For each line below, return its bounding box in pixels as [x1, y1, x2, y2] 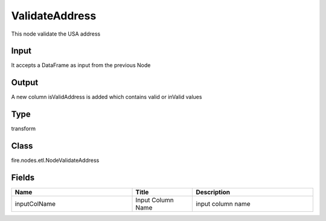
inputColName [14, 200, 56, 208]
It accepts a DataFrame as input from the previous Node [11, 62, 151, 69]
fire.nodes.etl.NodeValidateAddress [11, 157, 100, 164]
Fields [11, 172, 35, 182]
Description [196, 188, 231, 196]
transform [11, 125, 36, 132]
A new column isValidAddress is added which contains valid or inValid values [11, 94, 202, 101]
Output [11, 77, 39, 88]
